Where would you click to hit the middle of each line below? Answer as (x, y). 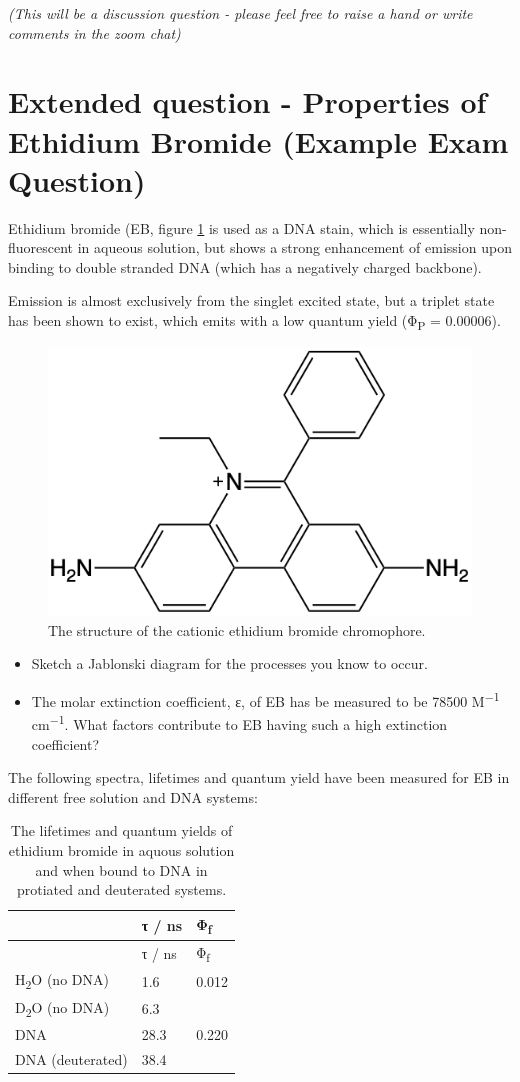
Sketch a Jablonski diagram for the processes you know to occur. (229, 663)
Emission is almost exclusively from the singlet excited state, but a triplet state (251, 300)
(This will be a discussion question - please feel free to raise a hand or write (240, 13)
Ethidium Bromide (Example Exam (258, 140)
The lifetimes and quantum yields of (121, 830)
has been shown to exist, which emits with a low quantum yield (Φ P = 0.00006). (254, 321)
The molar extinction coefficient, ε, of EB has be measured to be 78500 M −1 (265, 699)
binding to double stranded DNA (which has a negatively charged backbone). (245, 266)
